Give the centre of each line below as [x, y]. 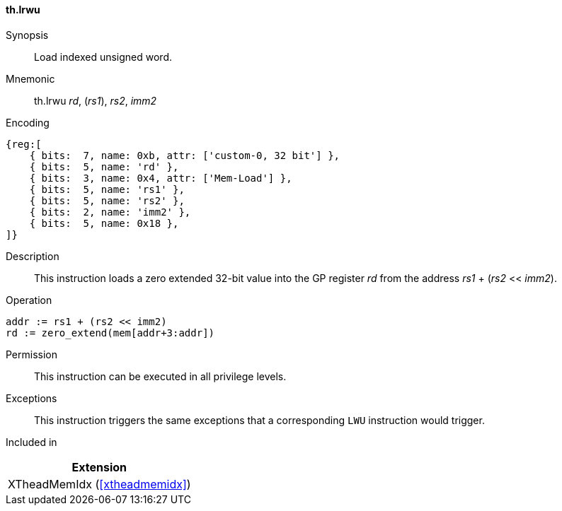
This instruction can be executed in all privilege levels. [160, 376]
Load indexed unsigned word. [103, 57]
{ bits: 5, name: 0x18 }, [104, 223]
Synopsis [27, 35]
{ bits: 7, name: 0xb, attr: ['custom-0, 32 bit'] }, [185, 155]
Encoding [28, 122]
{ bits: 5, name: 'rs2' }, [107, 200]
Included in [31, 442]
